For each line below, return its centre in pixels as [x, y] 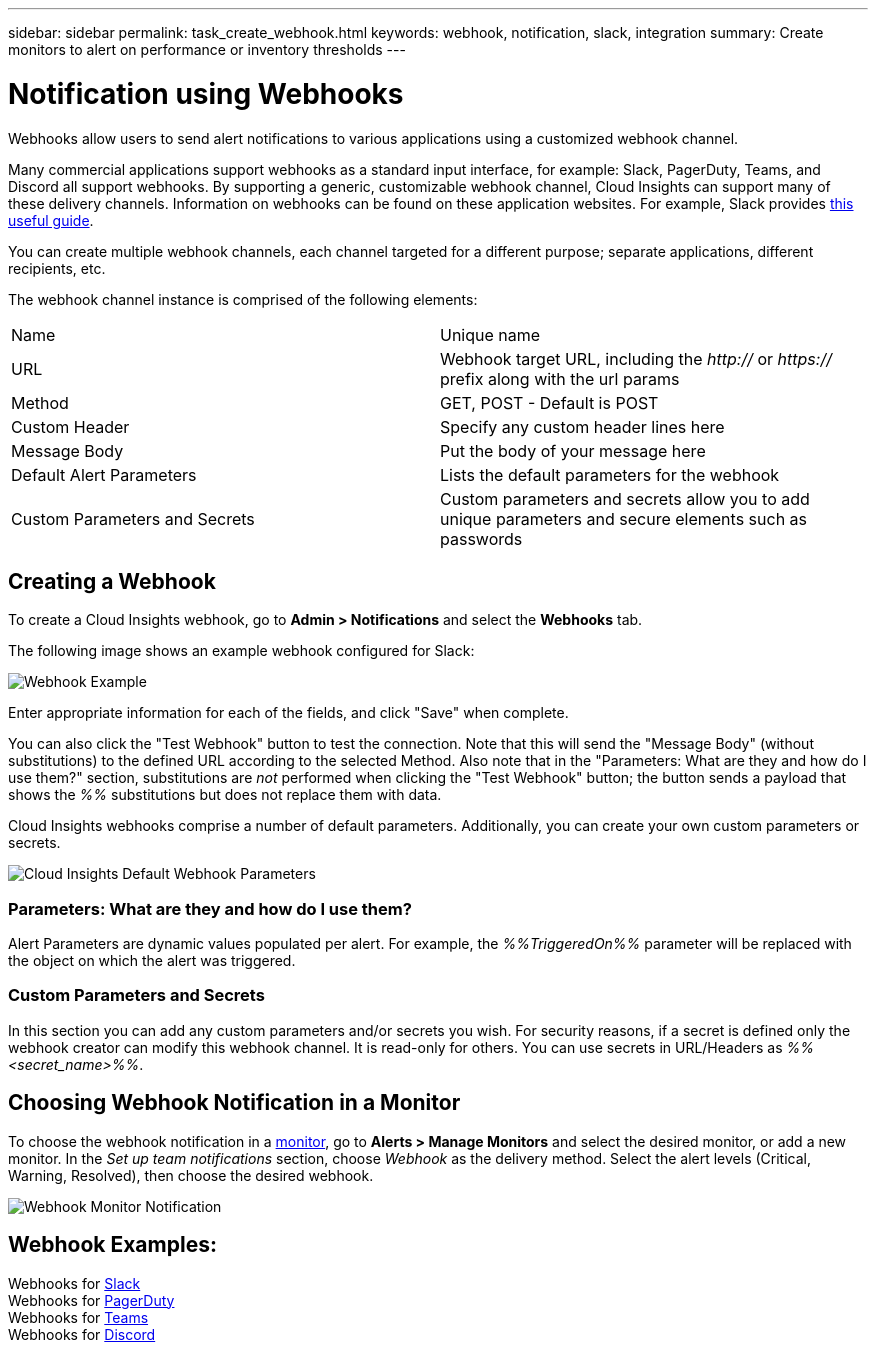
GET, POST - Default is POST [549, 402]
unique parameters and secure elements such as [624, 518]
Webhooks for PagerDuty [91, 1300]
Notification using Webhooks [206, 93]
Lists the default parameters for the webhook [610, 474]
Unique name [490, 334]
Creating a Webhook [112, 581]
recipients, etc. [57, 268]
